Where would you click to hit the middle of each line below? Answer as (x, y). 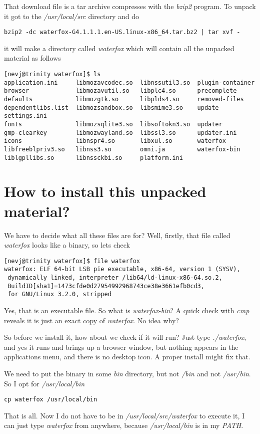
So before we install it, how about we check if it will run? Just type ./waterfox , (125, 337)
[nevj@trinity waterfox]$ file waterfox (72, 261)
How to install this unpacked (105, 191)
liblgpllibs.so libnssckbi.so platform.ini (93, 158)
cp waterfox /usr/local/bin (51, 400)
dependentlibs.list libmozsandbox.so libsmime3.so (93, 107)
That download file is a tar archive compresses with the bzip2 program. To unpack (130, 6)
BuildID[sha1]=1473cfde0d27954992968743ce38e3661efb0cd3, (106, 286)
